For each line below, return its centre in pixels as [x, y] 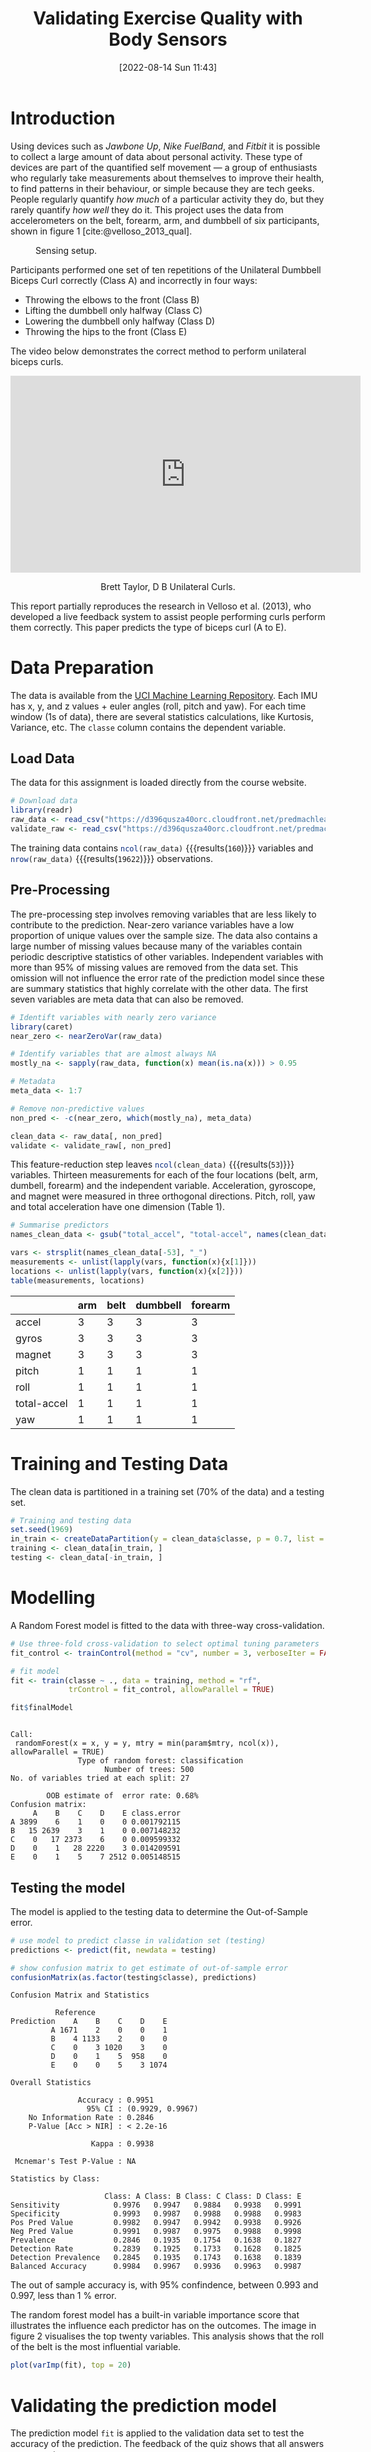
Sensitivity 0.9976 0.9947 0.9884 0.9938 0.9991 [156, 2205]
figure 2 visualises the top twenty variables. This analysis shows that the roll [167, 2336]
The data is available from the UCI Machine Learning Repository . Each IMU [164, 695]
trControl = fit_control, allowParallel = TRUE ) [171, 1690]
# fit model [35, 1671]
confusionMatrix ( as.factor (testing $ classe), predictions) [133, 1977]
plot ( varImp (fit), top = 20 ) [71, 2365]
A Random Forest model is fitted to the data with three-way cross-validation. [167, 1625]
